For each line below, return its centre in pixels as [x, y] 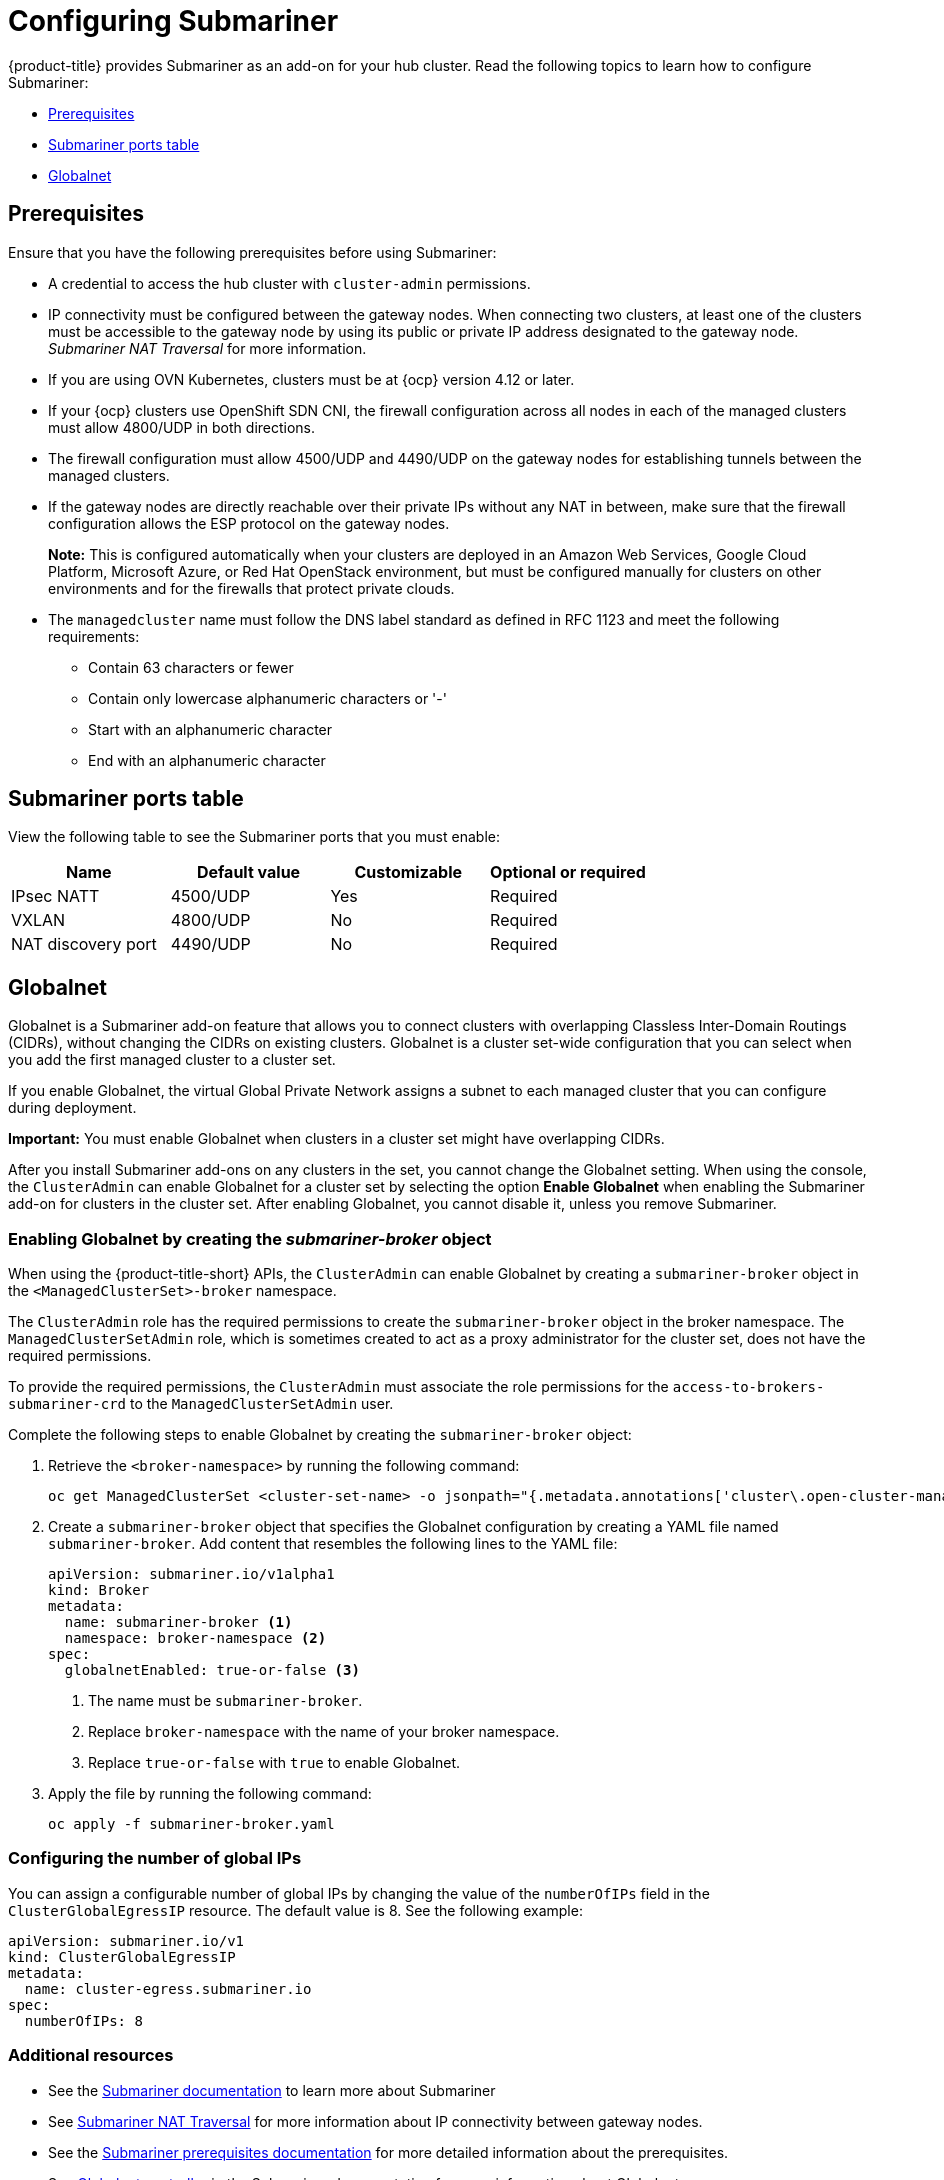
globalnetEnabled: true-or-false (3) [212, 1670]
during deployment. [72, 1108]
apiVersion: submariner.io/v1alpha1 [191, 1574]
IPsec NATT [55, 896]
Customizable [408, 872]
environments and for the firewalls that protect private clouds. [251, 588]
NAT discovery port [84, 944]
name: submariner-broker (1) [178, 1622]
